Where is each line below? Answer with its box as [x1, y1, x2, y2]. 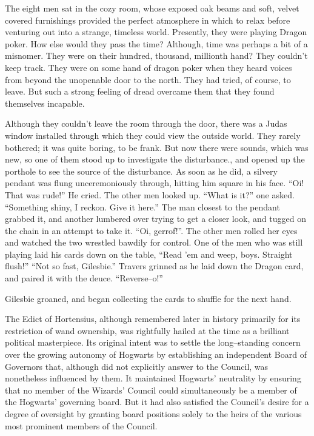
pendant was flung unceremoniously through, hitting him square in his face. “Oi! [5, 176, 304, 189]
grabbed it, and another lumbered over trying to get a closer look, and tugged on [5, 212, 306, 225]
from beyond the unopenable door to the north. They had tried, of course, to [5, 73, 291, 86]
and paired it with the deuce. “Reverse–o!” [5, 272, 163, 284]
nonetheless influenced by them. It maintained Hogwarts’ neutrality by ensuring [5, 372, 301, 384]
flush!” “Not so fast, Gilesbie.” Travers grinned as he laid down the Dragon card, [5, 260, 304, 272]
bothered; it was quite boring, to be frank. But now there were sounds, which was [5, 141, 309, 153]
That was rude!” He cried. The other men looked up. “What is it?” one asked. [5, 188, 295, 201]
